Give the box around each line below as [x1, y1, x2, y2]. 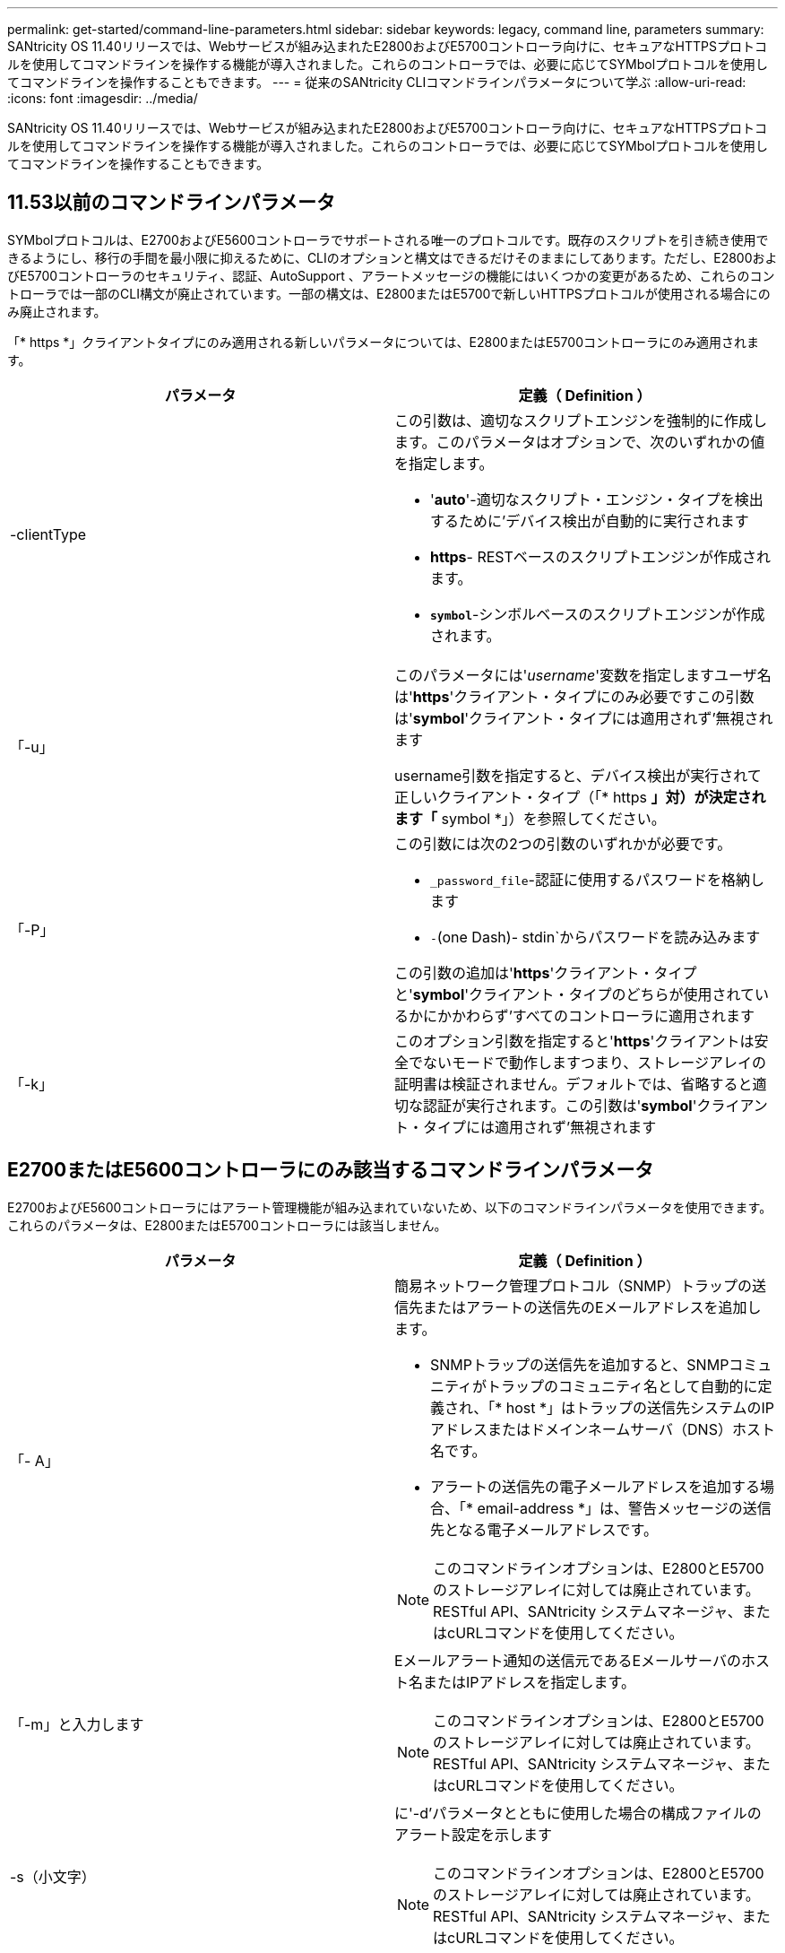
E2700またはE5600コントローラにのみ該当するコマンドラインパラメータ [7, 1159, 654, 1182]
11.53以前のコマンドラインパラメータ [7, 191, 335, 214]
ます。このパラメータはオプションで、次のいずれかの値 [394, 432, 765, 451]
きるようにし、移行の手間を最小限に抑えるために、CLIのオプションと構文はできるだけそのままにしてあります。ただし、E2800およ [7, 249, 778, 265]
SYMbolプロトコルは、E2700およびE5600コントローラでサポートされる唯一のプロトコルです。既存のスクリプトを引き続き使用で [7, 231, 769, 247]
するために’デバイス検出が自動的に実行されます [430, 511, 749, 530]
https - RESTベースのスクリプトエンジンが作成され [430, 547, 772, 566]
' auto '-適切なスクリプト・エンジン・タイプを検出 [430, 490, 763, 508]
